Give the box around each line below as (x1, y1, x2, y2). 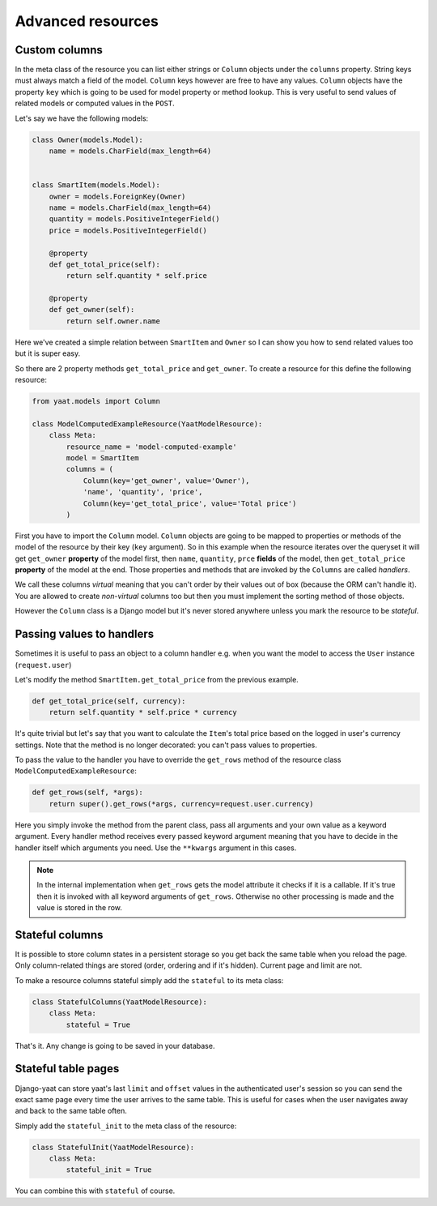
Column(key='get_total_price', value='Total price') (83, 498, 297, 508)
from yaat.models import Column (32, 397, 161, 405)
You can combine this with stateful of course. (15, 1186, 176, 1195)
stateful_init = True (66, 1165, 152, 1174)
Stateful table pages (15, 1062, 120, 1076)
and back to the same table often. (15, 1106, 127, 1116)
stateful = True (66, 1020, 131, 1029)
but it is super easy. (15, 349, 81, 358)
